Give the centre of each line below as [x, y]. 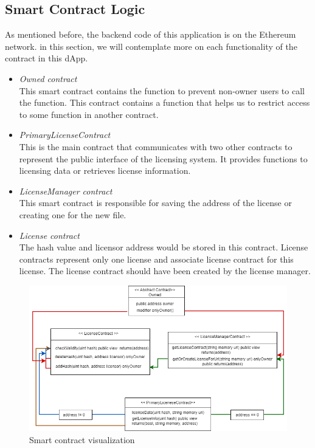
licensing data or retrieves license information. [105, 171]
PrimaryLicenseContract [65, 135]
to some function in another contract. [89, 114]
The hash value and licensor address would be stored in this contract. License [164, 247]
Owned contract [48, 78]
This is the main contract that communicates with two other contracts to [156, 146]
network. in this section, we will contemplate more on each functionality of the [151, 46]
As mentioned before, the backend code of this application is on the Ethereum [151, 34]
